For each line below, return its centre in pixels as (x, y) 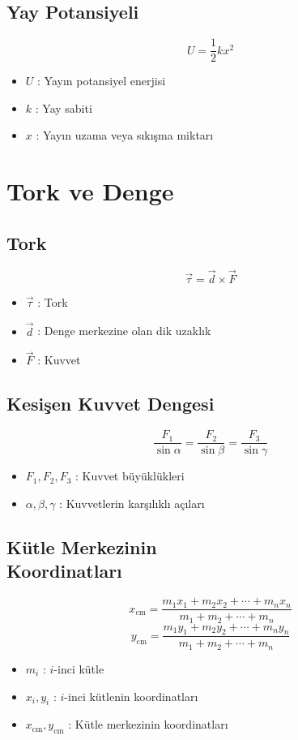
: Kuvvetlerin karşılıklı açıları (132, 503)
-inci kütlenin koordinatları (131, 696)
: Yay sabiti (64, 108)
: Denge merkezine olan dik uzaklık (124, 331)
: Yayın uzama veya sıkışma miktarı (125, 135)
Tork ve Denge (90, 191)
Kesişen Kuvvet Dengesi (111, 404)
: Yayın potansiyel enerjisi (102, 81)
